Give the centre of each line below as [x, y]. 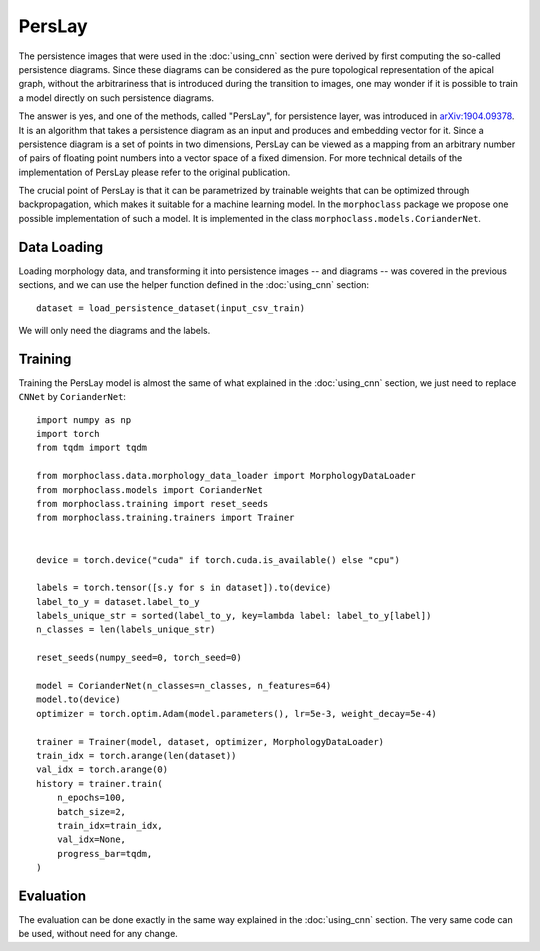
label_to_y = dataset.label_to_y [118, 601]
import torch [68, 433]
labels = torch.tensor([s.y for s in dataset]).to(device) [184, 588]
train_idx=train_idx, [110, 825]
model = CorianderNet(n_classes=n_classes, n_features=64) [184, 686]
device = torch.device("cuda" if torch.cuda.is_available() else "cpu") [218, 559]
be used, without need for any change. [98, 934]
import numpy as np [84, 419]
